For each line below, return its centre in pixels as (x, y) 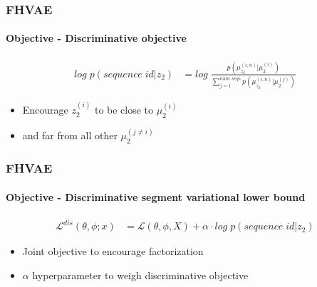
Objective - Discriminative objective (96, 38)
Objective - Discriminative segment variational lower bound (156, 196)
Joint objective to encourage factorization (113, 251)
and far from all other (70, 135)
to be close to (124, 110)
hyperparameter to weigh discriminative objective (140, 275)
